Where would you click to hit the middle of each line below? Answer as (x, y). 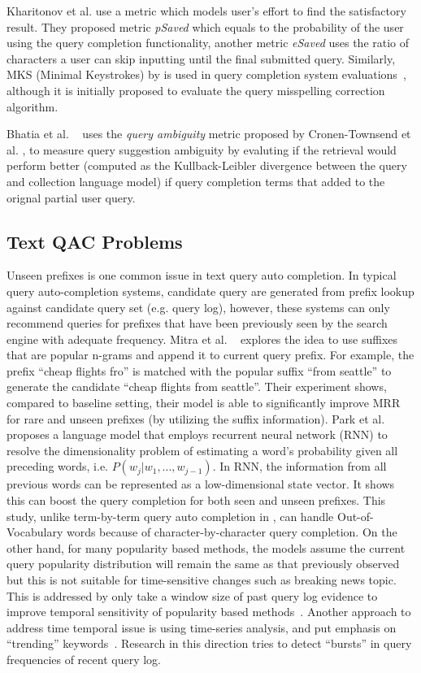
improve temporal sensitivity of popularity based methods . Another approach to (209, 612)
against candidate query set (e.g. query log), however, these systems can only (198, 307)
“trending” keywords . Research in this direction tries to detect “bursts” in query (209, 643)
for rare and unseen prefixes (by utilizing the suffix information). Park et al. (196, 418)
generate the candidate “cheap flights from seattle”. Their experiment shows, (197, 386)
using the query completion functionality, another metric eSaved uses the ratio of (208, 43)
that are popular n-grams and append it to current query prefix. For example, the (210, 355)
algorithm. (33, 106)
